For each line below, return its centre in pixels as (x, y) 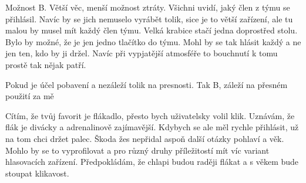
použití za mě (30, 96)
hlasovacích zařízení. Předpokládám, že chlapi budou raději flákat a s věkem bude (152, 162)
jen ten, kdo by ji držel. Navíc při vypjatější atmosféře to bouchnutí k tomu (142, 53)
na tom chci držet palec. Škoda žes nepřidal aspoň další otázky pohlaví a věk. (145, 138)
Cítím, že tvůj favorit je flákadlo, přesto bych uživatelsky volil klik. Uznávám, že (150, 115)
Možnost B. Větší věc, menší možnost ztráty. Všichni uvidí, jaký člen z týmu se (148, 7)
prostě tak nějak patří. (46, 64)
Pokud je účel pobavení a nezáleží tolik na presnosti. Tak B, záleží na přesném (147, 84)
